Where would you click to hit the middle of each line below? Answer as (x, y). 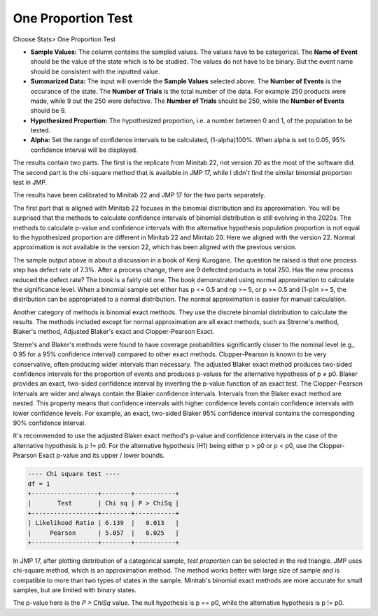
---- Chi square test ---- (74, 474)
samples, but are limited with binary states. (75, 590)
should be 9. (48, 111)
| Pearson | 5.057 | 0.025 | (104, 533)
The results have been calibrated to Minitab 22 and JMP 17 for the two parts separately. (139, 195)
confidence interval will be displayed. (84, 150)
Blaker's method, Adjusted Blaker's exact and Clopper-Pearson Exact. (114, 332)
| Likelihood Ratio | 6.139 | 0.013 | (104, 523)
